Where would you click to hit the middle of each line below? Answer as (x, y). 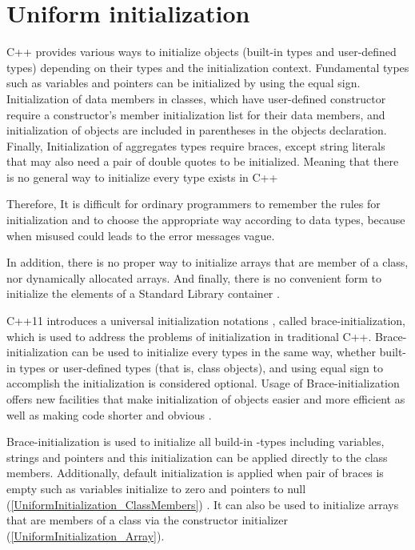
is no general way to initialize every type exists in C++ (142, 177)
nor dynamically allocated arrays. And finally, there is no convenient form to (194, 277)
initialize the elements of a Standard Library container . (143, 293)
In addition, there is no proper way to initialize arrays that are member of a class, (207, 262)
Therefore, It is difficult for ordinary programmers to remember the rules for (194, 204)
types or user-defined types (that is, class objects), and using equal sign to (201, 367)
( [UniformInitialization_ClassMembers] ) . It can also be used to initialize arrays (203, 504)
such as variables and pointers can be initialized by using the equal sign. (184, 83)
